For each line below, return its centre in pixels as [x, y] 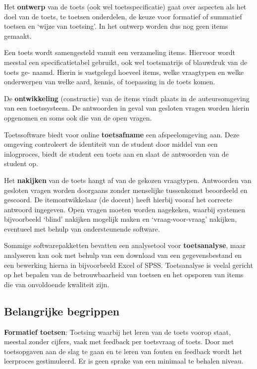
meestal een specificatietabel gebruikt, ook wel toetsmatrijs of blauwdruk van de [126, 62]
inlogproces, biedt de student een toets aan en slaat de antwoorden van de [116, 154]
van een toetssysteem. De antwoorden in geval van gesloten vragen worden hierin [127, 108]
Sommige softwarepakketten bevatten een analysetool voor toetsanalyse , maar [125, 245]
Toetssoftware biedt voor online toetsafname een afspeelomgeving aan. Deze [122, 134]
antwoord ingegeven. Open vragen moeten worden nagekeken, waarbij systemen [125, 209]
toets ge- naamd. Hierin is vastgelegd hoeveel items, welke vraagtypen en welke [124, 72]
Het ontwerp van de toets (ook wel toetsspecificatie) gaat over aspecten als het [125, 6]
